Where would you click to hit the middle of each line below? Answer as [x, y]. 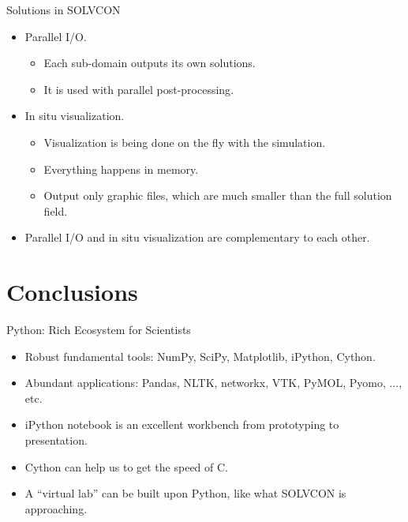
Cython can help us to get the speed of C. [126, 466]
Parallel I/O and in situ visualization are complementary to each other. [197, 237]
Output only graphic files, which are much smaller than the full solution [218, 195]
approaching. [56, 508]
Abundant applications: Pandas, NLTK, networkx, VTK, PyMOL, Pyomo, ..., [213, 383]
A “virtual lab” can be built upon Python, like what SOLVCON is [185, 493]
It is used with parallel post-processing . [139, 89]
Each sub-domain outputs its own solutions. [150, 63]
